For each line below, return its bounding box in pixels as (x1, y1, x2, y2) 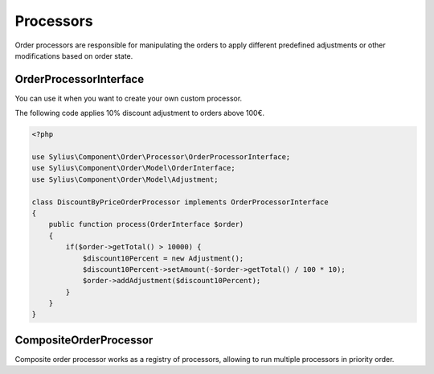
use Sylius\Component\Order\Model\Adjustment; (31, 175, 219, 184)
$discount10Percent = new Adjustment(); (82, 253, 244, 263)
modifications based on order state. (14, 51, 133, 60)
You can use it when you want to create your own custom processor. (14, 93, 243, 103)
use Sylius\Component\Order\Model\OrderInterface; (31, 163, 236, 173)
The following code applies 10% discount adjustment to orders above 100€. (14, 109, 265, 118)
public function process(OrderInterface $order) (48, 220, 244, 229)
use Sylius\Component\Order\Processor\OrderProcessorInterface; (31, 153, 291, 161)
